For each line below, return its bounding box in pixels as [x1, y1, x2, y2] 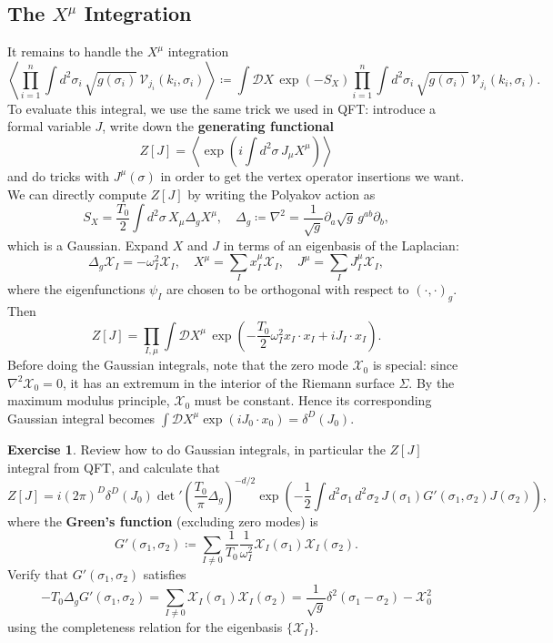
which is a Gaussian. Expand [7, 235, 169, 254]
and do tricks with [7, 166, 110, 185]
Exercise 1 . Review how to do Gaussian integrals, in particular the [7, 439, 386, 458]
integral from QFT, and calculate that [7, 457, 221, 476]
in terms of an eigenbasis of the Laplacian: [223, 235, 459, 254]
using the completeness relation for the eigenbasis [7, 617, 283, 637]
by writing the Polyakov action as [187, 184, 376, 203]
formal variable [7, 117, 91, 136]
